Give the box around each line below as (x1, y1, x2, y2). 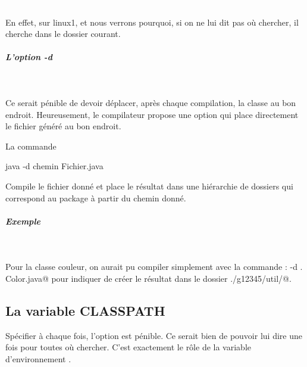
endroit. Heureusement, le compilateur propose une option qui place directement (5, 108, 299, 120)
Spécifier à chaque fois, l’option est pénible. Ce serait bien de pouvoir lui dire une (5, 329, 302, 341)
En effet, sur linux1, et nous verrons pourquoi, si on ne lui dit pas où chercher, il (5, 15, 299, 28)
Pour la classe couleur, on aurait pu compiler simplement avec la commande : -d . (5, 260, 303, 273)
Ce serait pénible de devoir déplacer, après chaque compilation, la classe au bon (5, 96, 296, 108)
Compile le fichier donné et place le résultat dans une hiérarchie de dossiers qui (5, 179, 293, 192)
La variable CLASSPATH (5, 301, 165, 319)
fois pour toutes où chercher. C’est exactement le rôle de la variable (5, 341, 251, 353)
